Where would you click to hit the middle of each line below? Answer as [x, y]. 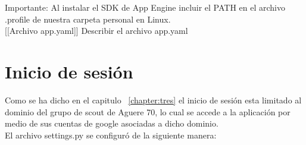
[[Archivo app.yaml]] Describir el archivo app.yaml [96, 31]
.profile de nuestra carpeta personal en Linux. [88, 19]
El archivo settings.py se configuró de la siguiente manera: [111, 135]
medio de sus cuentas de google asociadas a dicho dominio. [112, 123]
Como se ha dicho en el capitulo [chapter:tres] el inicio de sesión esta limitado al [153, 100]
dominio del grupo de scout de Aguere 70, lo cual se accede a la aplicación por [148, 111]
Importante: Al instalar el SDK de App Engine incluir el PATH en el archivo [145, 7]
